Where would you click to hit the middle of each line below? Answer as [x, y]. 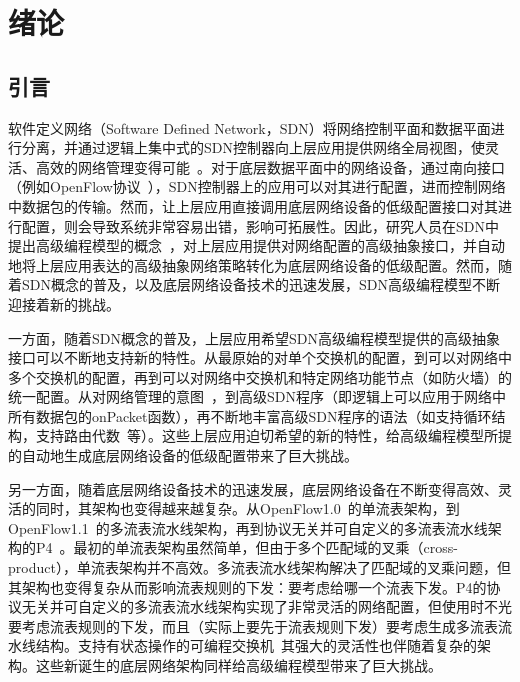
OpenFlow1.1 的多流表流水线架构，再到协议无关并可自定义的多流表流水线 [248, 527]
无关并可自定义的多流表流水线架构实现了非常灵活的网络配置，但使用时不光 [266, 606]
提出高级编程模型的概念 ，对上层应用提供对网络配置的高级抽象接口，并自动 [256, 245]
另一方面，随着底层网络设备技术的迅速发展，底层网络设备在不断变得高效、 [253, 488]
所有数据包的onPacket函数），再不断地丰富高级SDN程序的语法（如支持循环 [250, 415]
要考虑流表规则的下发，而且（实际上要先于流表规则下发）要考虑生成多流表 [253, 625]
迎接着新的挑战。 [64, 303]
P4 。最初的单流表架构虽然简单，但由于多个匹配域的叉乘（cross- [246, 547]
